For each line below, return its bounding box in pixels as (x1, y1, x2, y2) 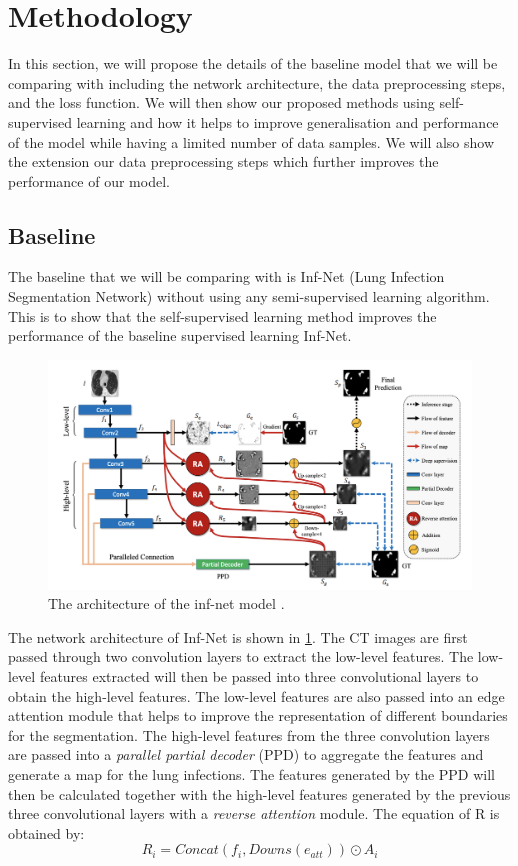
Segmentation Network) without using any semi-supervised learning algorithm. (8, 286, 490, 307)
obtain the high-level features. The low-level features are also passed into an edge (8, 685, 505, 706)
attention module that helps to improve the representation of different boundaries (8, 705, 508, 726)
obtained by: (8, 822, 85, 843)
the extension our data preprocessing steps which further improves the (8, 151, 439, 172)
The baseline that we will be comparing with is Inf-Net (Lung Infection (8, 266, 445, 287)
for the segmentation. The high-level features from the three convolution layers (8, 724, 490, 745)
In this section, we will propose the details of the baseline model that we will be (8, 53, 498, 74)
